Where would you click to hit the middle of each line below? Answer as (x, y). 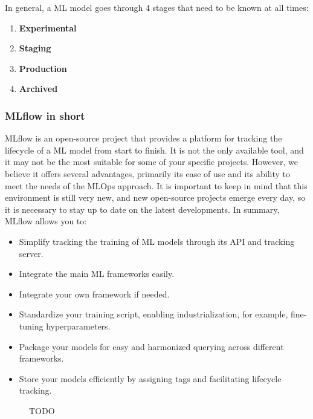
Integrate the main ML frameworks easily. (97, 274)
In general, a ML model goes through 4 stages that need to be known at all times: (157, 7)
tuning (31, 326)
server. (31, 253)
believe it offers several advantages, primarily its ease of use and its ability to (147, 173)
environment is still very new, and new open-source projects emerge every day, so (155, 197)
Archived (38, 89)
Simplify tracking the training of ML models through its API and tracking (157, 241)
